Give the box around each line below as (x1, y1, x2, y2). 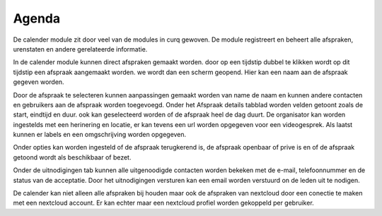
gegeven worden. (13, 78, 64, 86)
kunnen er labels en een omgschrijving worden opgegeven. (13, 131, 187, 139)
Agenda (13, 11, 60, 26)
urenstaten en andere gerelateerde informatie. (13, 44, 148, 53)
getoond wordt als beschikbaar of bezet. (13, 152, 132, 162)
